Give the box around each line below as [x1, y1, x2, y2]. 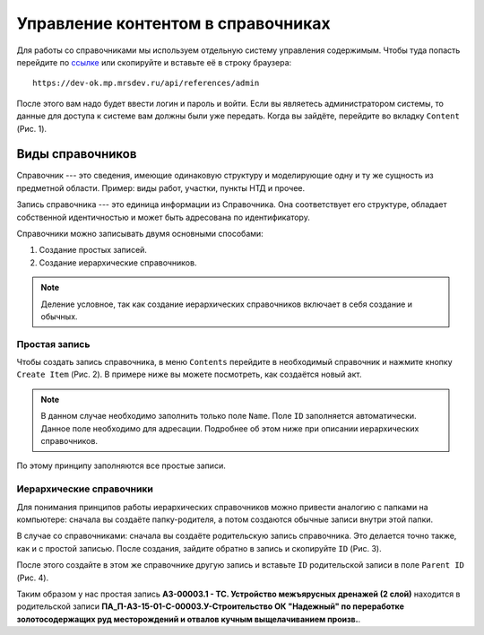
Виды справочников [16, 146, 137, 161]
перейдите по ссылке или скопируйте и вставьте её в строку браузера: [16, 57, 292, 67]
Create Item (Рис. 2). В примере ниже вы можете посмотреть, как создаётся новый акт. [16, 369, 362, 380]
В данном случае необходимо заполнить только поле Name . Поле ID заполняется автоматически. [40, 411, 417, 422]
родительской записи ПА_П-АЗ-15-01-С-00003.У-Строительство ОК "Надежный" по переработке [16, 601, 405, 612]
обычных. [40, 310, 78, 322]
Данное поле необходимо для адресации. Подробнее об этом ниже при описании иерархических [40, 422, 419, 434]
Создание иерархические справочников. [39, 257, 197, 268]
